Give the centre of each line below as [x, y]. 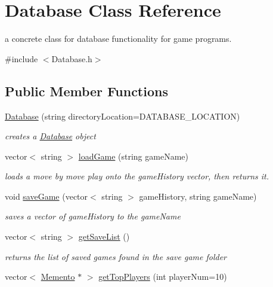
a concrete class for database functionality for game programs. [118, 39]
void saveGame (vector [46, 196]
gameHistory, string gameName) [198, 196]
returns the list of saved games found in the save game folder [116, 256]
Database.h [72, 58]
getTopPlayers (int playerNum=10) [163, 277]
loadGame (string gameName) [133, 156]
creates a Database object [50, 136]
